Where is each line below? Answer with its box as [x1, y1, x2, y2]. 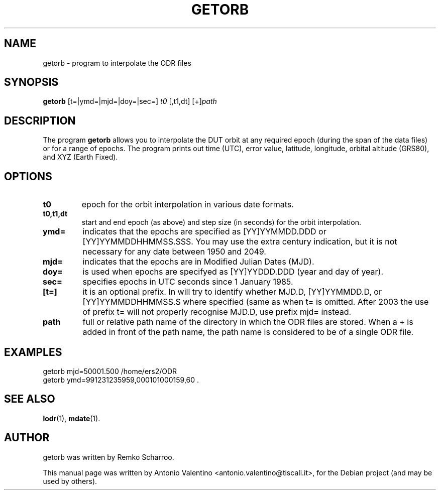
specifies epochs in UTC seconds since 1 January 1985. [82, 277, 293, 287]
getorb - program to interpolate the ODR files [43, 58, 191, 67]
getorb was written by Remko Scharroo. [43, 452, 174, 461]
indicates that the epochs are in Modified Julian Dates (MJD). [82, 257, 314, 267]
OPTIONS [4, 170, 52, 183]
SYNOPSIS [4, 76, 59, 89]
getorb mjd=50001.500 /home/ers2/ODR [43, 366, 177, 376]
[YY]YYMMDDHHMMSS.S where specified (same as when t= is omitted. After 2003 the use [82, 297, 429, 307]
